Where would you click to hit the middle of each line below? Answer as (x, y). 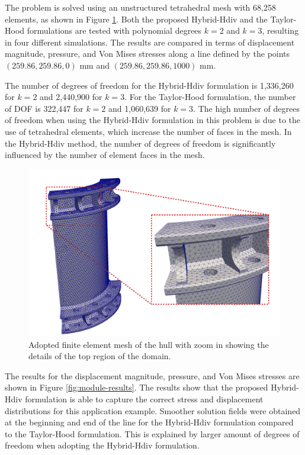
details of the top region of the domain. (100, 356)
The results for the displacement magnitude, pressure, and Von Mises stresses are (152, 375)
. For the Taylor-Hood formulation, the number (210, 97)
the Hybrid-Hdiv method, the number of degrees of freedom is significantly (140, 143)
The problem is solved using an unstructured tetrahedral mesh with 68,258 (140, 7)
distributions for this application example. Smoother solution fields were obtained (153, 410)
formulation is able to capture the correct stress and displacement (144, 399)
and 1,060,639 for (140, 108)
